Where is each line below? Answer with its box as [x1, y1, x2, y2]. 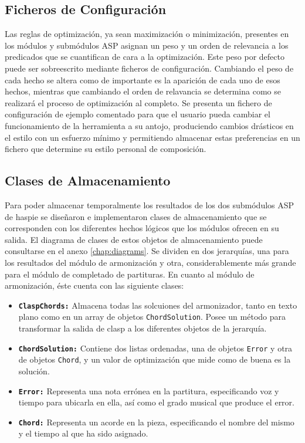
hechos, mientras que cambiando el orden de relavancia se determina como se [5, 85, 281, 97]
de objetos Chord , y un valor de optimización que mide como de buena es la [18, 353, 291, 366]
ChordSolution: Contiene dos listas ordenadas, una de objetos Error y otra [18, 341, 293, 354]
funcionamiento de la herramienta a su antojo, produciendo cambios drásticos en [5, 119, 294, 131]
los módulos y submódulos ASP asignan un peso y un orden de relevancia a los [5, 39, 289, 51]
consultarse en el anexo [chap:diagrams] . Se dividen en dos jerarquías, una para [5, 245, 289, 257]
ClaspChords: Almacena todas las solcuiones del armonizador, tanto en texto [18, 299, 297, 311]
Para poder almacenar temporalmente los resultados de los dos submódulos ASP [5, 198, 294, 211]
